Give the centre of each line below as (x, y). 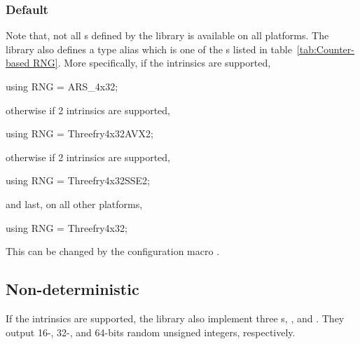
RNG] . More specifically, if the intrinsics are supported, (152, 63)
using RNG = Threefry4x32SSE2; (78, 180)
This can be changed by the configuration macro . (113, 251)
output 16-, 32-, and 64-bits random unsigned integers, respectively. (151, 332)
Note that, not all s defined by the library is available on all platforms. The (167, 35)
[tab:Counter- (325, 49)
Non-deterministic (72, 289)
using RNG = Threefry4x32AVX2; (79, 133)
